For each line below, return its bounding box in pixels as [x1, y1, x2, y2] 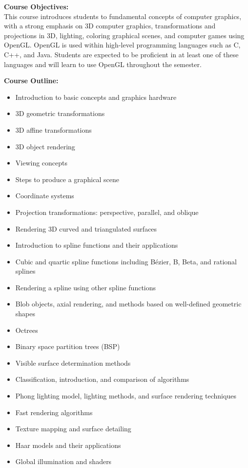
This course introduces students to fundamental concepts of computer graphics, [4, 11, 242, 21]
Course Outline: [4, 75, 59, 86]
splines [15, 266, 36, 276]
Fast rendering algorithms [15, 407, 93, 417]
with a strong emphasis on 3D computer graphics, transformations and [4, 21, 216, 31]
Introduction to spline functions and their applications [15, 240, 178, 250]
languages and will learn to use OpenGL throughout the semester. [4, 59, 202, 69]
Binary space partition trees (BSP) [15, 341, 120, 351]
